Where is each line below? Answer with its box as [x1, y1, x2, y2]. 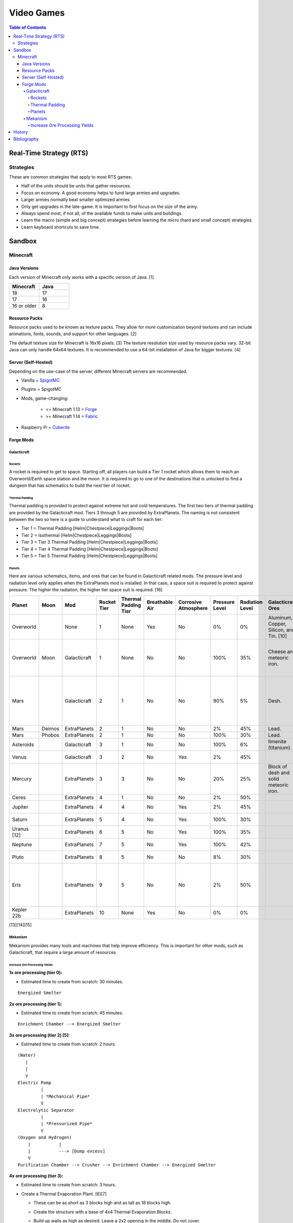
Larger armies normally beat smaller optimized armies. [21, 197, 131, 203]
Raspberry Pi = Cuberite [21, 424, 70, 430]
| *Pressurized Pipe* [41, 1121, 93, 1127]
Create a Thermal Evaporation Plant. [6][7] [21, 1191, 107, 1197]
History [13, 129, 28, 135]
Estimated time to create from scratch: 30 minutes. [21, 978, 124, 984]
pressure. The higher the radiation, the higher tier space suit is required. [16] [9, 587, 163, 592]
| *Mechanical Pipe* [41, 1093, 90, 1099]
